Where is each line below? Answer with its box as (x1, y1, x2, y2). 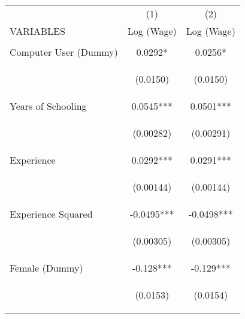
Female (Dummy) (10, 261, 83, 275)
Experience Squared (10, 207, 93, 221)
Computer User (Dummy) (10, 45, 118, 59)
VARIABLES (10, 24, 65, 38)
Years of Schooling (10, 99, 87, 113)
